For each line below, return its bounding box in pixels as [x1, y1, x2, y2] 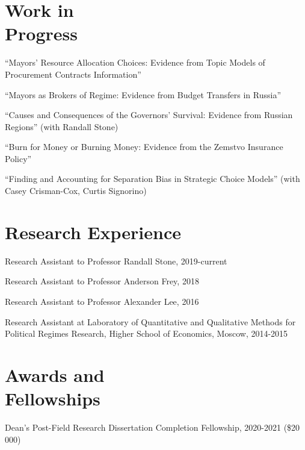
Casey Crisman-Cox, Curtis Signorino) [5, 184, 147, 197]
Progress [5, 21, 78, 46]
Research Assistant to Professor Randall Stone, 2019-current [5, 254, 227, 267]
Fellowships [5, 386, 100, 411]
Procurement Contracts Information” [5, 67, 141, 80]
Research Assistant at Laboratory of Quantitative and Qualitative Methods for [5, 315, 296, 328]
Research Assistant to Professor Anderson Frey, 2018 [5, 275, 199, 287]
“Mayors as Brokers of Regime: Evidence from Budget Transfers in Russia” [5, 88, 282, 101]
